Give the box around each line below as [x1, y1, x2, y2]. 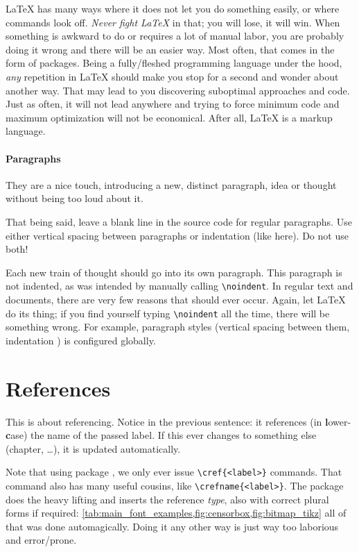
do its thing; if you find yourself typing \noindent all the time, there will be [6, 306, 330, 320]
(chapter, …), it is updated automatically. [6, 441, 181, 455]
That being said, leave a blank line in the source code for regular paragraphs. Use [6, 214, 352, 228]
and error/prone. [6, 533, 77, 547]
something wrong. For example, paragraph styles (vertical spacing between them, [6, 319, 350, 334]
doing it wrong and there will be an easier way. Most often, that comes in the [6, 42, 335, 56]
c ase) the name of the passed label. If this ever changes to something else [6, 428, 317, 442]
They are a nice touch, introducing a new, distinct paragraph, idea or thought [6, 177, 337, 192]
